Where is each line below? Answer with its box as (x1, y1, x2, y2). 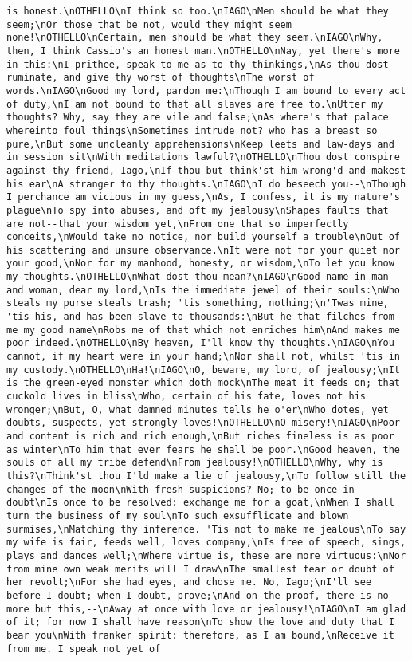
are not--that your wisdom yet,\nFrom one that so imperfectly (6, 218, 349, 230)
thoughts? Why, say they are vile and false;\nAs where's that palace (6, 112, 389, 124)
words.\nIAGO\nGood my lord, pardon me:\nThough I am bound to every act (6, 85, 406, 96)
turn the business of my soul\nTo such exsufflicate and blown (6, 510, 349, 521)
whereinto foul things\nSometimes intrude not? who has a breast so (6, 124, 378, 136)
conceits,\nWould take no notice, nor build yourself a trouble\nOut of (6, 231, 400, 243)
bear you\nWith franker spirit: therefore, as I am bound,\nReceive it (6, 629, 394, 641)
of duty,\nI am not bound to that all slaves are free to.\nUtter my (6, 98, 383, 110)
